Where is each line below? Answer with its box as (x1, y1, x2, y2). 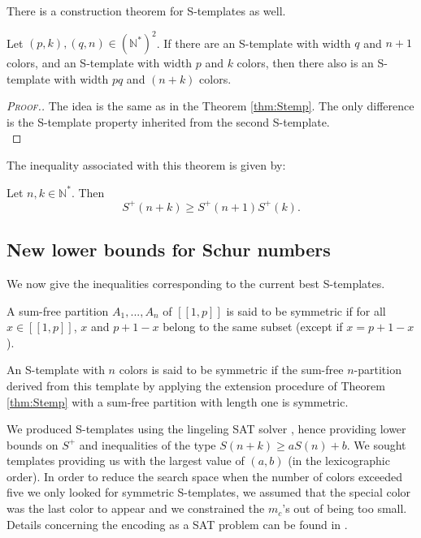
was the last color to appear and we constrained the (7, 500, 265, 517)
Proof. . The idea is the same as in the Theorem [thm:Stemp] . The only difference (7, 97, 414, 114)
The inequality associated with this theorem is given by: (7, 157, 286, 174)
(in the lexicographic (288, 452, 390, 469)
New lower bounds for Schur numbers (7, 237, 331, 262)
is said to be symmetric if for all (226, 302, 386, 319)
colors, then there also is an (237, 54, 374, 71)
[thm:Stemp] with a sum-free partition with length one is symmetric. (7, 393, 349, 410)
